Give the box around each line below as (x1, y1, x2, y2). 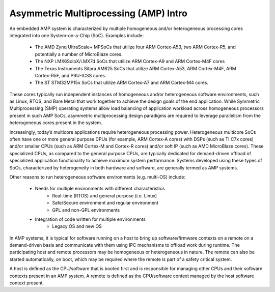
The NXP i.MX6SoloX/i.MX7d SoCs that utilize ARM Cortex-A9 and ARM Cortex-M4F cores (35, 59, 225, 65)
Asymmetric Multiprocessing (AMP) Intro (9, 8, 188, 19)
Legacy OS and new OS (52, 223, 102, 229)
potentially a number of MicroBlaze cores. (35, 51, 123, 57)
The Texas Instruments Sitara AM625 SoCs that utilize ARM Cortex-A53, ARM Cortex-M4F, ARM (35, 65, 236, 71)
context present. (9, 280, 44, 286)
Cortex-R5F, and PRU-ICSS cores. (35, 72, 106, 78)
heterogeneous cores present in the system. (9, 120, 102, 126)
